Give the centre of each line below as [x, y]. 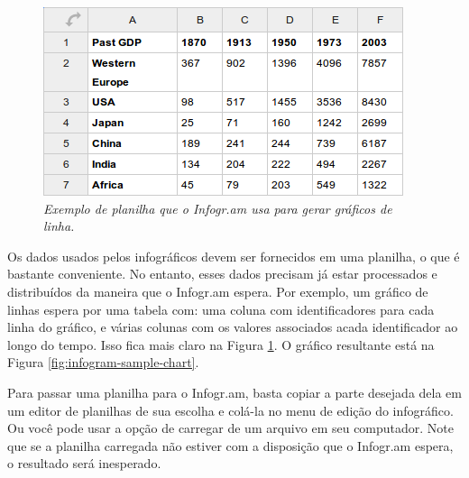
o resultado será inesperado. [84, 463]
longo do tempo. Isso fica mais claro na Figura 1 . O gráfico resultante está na [221, 344]
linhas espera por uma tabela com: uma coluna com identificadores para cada [221, 309]
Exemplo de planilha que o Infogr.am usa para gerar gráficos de [218, 208]
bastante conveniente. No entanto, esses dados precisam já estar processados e [222, 274]
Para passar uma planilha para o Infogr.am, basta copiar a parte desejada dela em [234, 392]
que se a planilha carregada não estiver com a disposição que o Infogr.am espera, [230, 445]
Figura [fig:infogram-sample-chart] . [103, 362]
